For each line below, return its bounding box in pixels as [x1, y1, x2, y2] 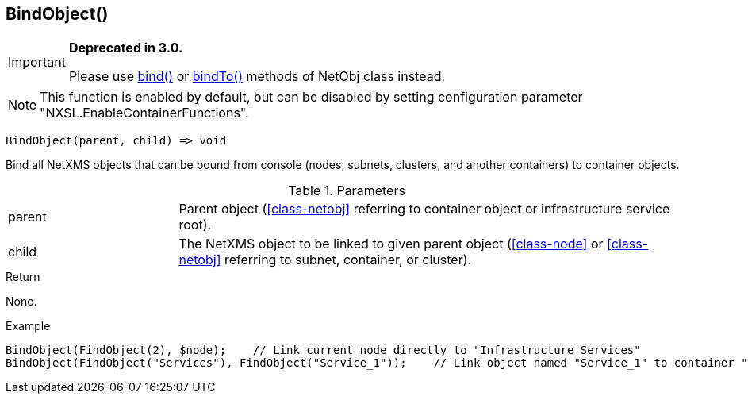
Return [6, 270, 40, 284]
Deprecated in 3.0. [68, 40, 183, 56]
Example [6, 319, 51, 333]
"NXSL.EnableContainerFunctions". [40, 105, 249, 121]
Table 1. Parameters [288, 183, 405, 199]
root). [178, 217, 212, 233]
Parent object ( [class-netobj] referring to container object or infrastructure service [178, 201, 670, 217]
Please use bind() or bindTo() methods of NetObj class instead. [68, 68, 446, 85]
